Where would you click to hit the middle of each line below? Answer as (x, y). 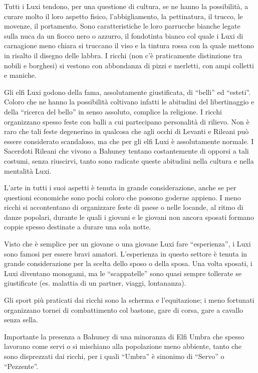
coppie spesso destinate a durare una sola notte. (78, 227)
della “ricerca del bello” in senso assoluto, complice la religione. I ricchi (113, 111)
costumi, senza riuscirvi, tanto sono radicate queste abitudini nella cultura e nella (129, 160)
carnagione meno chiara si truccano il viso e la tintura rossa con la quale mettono (129, 45)
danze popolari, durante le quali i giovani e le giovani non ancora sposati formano (129, 217)
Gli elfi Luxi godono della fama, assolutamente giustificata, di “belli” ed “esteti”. (127, 92)
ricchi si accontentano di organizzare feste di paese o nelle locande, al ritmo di (124, 207)
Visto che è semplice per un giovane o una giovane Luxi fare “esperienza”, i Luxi (127, 244)
